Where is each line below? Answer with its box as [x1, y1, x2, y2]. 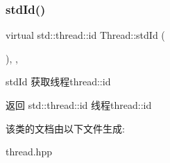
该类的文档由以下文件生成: [6, 121, 125, 135]
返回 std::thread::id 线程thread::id [6, 98, 152, 112]
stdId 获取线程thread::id [6, 74, 111, 89]
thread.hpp [6, 144, 52, 159]
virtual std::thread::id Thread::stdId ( [6, 28, 165, 42]
